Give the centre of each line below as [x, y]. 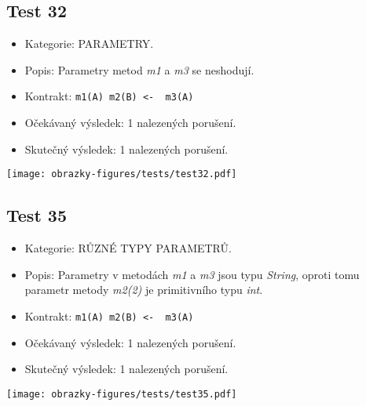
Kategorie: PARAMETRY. [89, 43]
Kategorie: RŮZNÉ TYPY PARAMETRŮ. [128, 248]
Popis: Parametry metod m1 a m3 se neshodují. [139, 69]
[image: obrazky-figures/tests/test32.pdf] [122, 174]
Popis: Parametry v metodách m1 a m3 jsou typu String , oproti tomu [192, 274]
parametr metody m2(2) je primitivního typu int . [144, 290]
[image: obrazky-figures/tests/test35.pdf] [122, 394]
